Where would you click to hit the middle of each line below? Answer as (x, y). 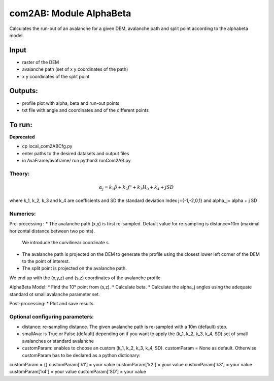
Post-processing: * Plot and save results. (52, 303)
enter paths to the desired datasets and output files (76, 153)
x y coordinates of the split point (56, 76)
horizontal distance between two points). (52, 231)
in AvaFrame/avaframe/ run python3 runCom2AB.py (76, 160)
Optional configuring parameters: (52, 316)
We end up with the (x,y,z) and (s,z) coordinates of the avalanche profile (85, 278)
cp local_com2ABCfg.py (47, 146)
